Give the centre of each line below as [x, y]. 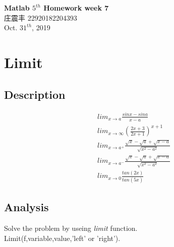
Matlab [17, 8]
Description [35, 94]
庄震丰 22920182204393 [41, 17]
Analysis [26, 207]
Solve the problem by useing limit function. [71, 228]
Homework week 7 [76, 8]
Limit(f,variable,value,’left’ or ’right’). [62, 238]
